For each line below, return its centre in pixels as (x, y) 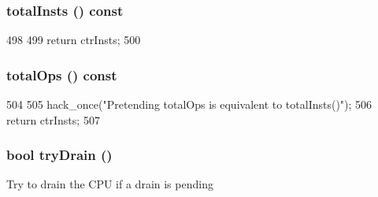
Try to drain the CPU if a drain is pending (110, 184)
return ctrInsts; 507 (53, 119)
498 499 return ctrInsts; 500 (74, 40)
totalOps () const (62, 74)
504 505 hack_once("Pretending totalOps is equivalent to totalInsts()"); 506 (189, 104)
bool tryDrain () (59, 155)
